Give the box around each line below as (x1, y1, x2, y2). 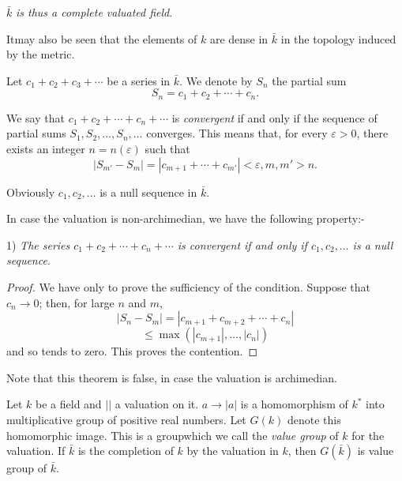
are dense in (209, 30, 269, 47)
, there (356, 125, 389, 141)
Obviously (6, 183, 55, 200)
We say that (6, 109, 65, 126)
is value (357, 442, 394, 459)
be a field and (36, 396, 102, 412)
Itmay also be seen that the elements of (6, 30, 197, 47)
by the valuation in (186, 442, 279, 459)
